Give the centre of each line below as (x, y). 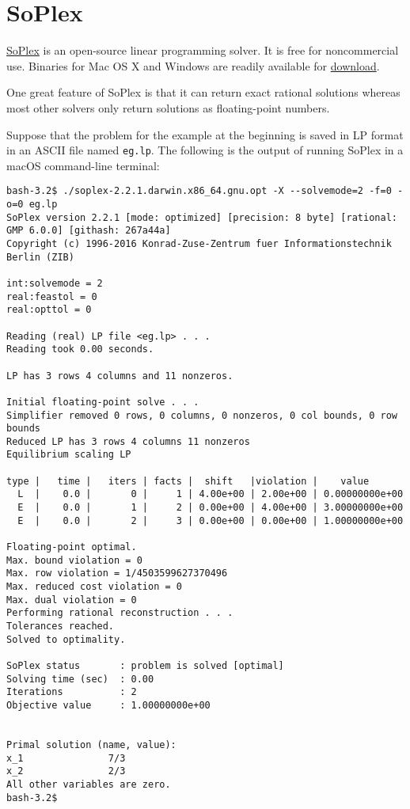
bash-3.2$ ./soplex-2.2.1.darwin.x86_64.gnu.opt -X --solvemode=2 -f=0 (199, 191)
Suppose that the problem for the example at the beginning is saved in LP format (205, 134)
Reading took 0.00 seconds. (80, 349)
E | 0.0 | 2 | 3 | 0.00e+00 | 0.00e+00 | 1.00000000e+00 (211, 520)
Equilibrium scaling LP (69, 455)
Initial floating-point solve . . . (103, 402)
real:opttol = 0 (49, 310)
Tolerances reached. (61, 626)
